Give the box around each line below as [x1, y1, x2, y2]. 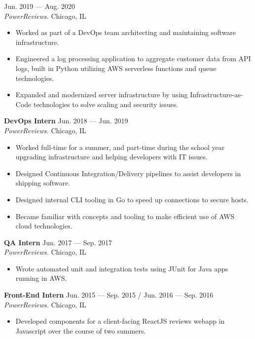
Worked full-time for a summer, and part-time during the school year [15, 142, 225, 152]
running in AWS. [15, 273, 67, 283]
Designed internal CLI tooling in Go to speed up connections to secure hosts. [15, 194, 249, 204]
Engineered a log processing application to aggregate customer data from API [15, 53, 251, 64]
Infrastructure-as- [190, 89, 243, 100]
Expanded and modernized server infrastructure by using [15, 89, 188, 100]
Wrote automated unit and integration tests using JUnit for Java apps [15, 263, 228, 273]
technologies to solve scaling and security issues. [33, 99, 179, 109]
